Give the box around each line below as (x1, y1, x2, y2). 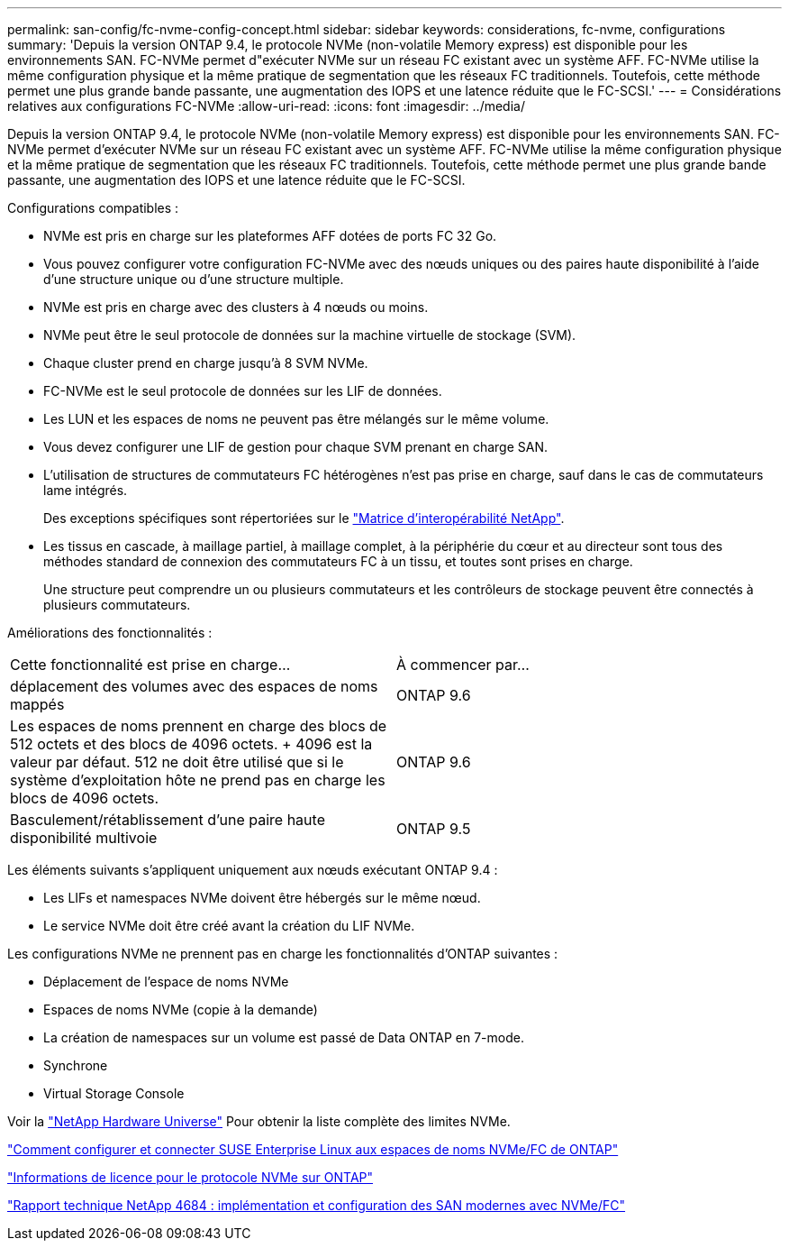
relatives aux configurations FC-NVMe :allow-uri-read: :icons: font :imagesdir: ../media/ (7, 98, 525, 114)
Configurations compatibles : (7, 200, 179, 216)
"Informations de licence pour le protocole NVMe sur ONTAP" (7, 1170, 373, 1185)
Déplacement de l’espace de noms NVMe (43, 974, 289, 989)
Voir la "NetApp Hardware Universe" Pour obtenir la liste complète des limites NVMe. (7, 1114, 511, 1129)
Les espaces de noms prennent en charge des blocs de (10, 717, 387, 735)
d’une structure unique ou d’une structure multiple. (43, 271, 344, 287)
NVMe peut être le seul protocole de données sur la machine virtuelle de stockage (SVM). (43, 327, 576, 343)
